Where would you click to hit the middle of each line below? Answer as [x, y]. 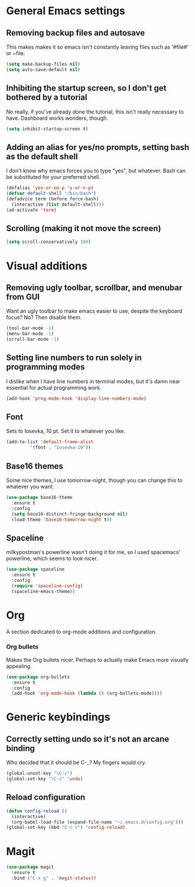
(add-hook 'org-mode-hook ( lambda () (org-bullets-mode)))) [87, 694]
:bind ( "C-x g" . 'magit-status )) [54, 878]
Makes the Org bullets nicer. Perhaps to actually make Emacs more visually [97, 659]
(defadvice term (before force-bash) [53, 199]
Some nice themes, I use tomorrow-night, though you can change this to [95, 480]
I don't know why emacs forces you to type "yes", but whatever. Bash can [96, 171]
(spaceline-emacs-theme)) [43, 591]
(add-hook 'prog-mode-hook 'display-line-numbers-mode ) [76, 398]
